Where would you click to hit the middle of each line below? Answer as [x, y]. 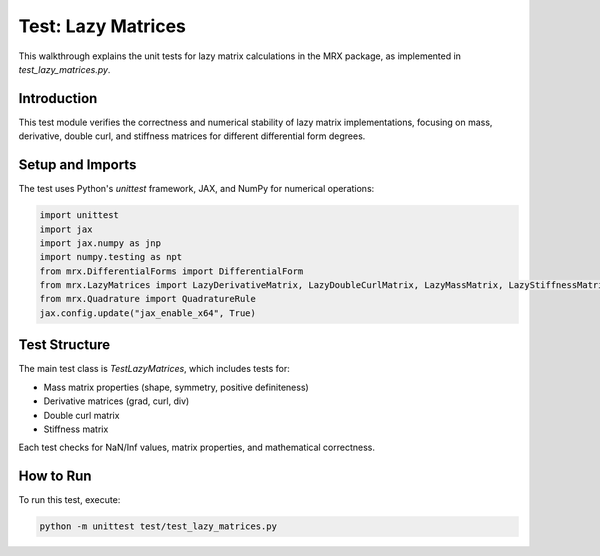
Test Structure [64, 345]
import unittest [79, 215]
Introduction [58, 98]
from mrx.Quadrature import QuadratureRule [148, 299]
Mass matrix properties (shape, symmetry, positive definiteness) [176, 387]
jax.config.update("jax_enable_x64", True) [148, 313]
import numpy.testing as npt [111, 257]
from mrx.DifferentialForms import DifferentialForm [171, 271]
